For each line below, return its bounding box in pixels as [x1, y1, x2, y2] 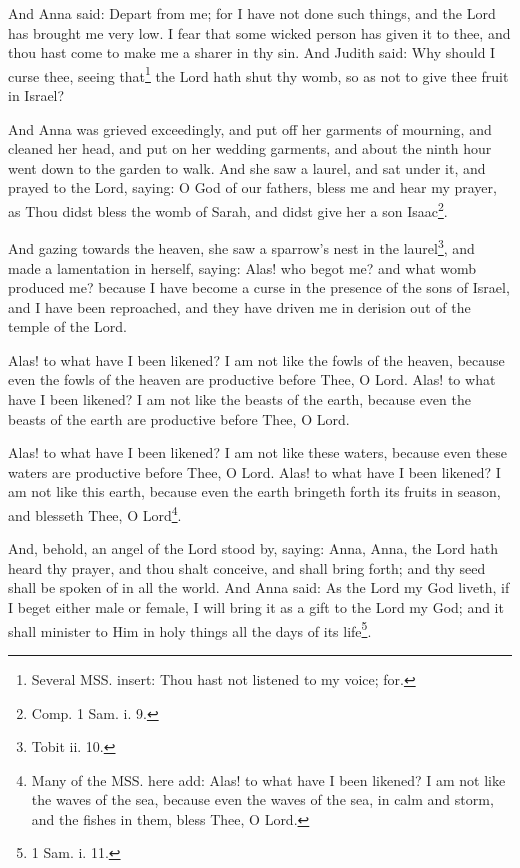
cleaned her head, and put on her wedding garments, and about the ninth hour [8, 138, 492, 159]
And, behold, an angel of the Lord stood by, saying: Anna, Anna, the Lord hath [8, 538, 498, 559]
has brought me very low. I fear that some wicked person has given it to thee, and [8, 22, 511, 43]
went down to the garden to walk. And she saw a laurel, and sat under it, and [8, 157, 486, 178]
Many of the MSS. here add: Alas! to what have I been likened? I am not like [31, 769, 506, 790]
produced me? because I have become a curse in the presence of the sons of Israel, [8, 277, 510, 298]
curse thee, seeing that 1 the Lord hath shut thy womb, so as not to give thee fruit [8, 62, 509, 86]
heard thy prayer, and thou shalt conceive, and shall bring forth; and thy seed [8, 557, 486, 578]
